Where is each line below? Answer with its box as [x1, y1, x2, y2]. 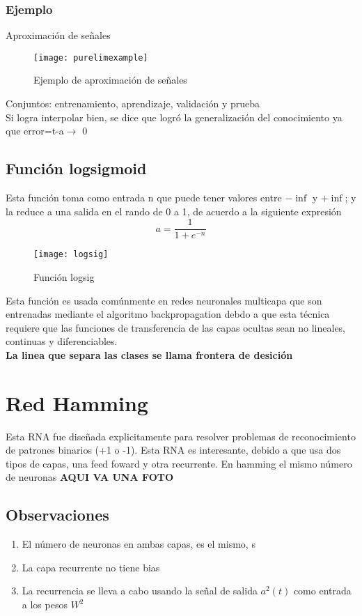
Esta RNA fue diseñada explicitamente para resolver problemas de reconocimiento [6, 429, 356, 443]
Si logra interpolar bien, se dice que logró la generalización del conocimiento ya [6, 109, 343, 124]
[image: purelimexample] [33, 52, 148, 63]
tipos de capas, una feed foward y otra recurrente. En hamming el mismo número [6, 456, 352, 470]
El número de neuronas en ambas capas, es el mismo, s [22, 537, 255, 551]
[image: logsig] [33, 249, 109, 260]
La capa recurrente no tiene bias [22, 560, 160, 574]
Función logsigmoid [6, 157, 147, 179]
